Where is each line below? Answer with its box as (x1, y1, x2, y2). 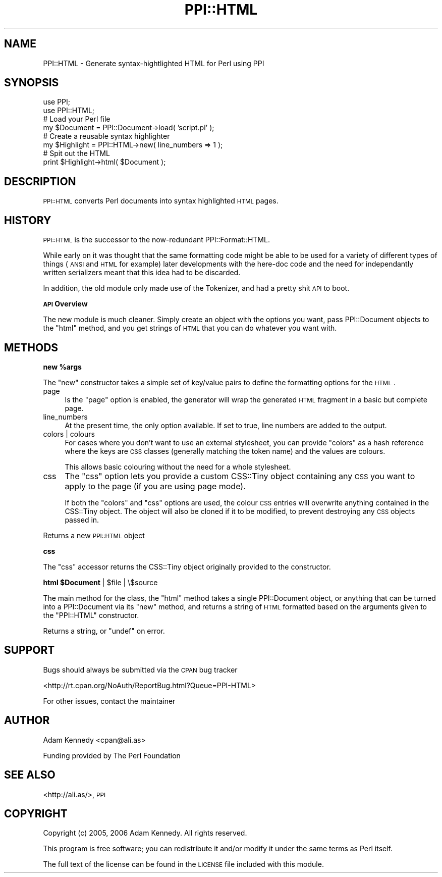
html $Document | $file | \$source (43, 578, 158, 587)
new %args (43, 362, 82, 371)
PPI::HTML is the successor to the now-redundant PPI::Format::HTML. (43, 235, 270, 244)
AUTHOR (4, 714, 50, 727)
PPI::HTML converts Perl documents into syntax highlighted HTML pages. (43, 196, 279, 205)
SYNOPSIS (4, 76, 59, 89)
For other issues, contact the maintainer (43, 696, 176, 705)
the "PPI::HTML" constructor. (43, 610, 139, 620)
